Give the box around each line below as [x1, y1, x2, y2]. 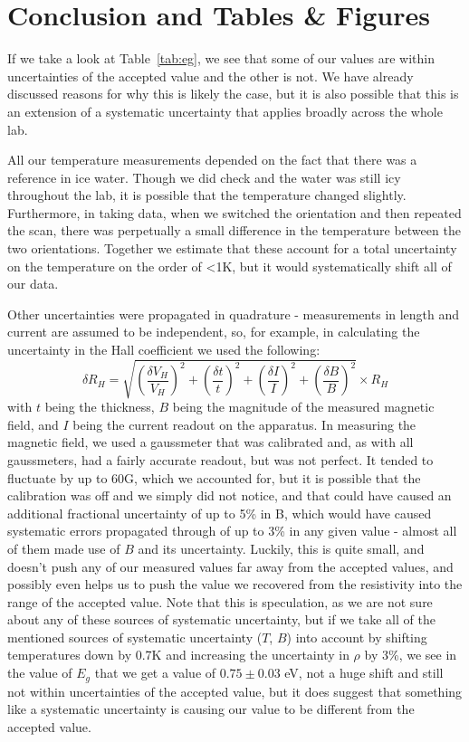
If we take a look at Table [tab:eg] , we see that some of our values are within [7, 49, 435, 68]
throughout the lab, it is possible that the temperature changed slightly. [7, 185, 407, 205]
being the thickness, [44, 397, 155, 416]
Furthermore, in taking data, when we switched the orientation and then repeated [7, 203, 462, 222]
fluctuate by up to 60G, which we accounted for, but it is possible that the [7, 468, 421, 487]
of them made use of [7, 538, 120, 557]
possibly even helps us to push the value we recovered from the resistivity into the [7, 575, 463, 594]
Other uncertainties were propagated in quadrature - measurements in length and [7, 304, 460, 323]
